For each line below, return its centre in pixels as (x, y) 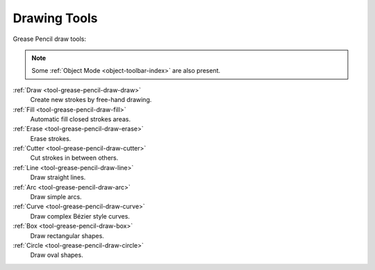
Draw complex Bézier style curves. (80, 216)
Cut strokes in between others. (74, 158)
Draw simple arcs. (56, 197)
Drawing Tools (55, 18)
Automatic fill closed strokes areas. (81, 119)
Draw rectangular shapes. (67, 235)
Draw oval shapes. (57, 255)
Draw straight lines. (58, 178)
